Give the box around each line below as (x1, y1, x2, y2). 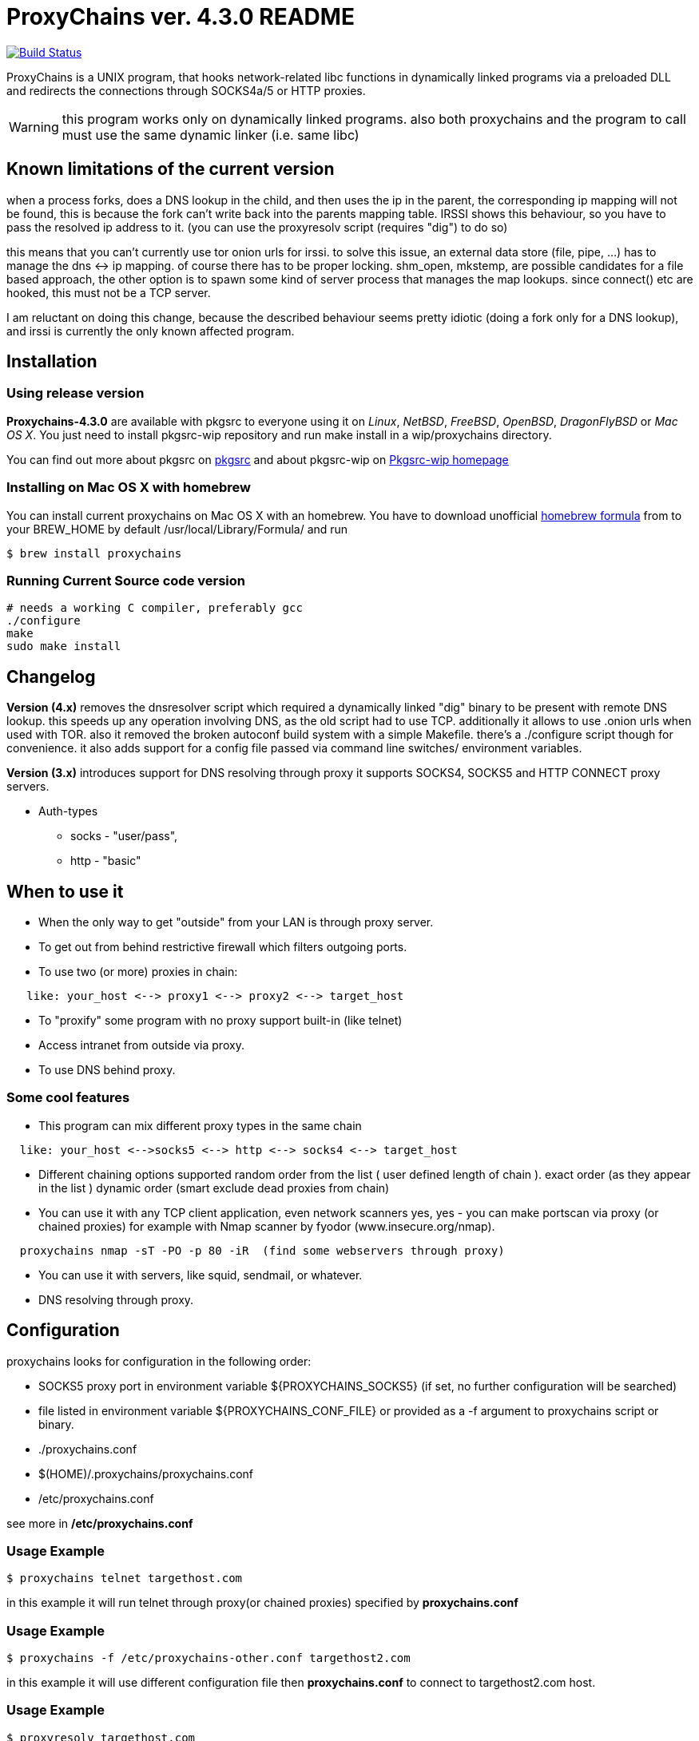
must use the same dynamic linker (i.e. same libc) (62, 126, 359, 143)
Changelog (6, 666, 96, 687)
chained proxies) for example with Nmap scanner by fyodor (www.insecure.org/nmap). (38, 1219, 495, 1233)
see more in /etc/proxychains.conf (6, 1516, 193, 1530)
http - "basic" (70, 854, 141, 868)
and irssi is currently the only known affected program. (6, 323, 295, 338)
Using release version (6, 385, 145, 402)
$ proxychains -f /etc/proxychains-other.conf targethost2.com (6, 1652, 411, 1665)
